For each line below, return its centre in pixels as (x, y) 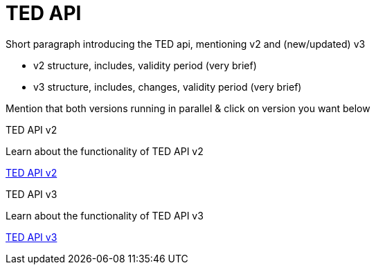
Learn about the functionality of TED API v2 (105, 151)
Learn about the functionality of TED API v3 (105, 215)
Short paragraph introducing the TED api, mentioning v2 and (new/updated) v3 (186, 44)
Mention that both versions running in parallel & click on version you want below (188, 108)
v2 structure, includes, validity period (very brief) (145, 65)
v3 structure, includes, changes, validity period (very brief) (168, 87)
